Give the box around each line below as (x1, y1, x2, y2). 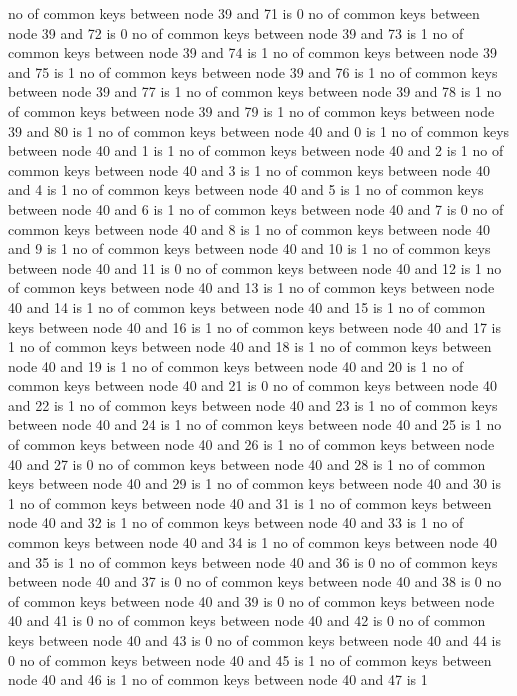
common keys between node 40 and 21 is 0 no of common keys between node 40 (8, 375, 497, 396)
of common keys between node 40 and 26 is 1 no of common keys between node (8, 434, 495, 455)
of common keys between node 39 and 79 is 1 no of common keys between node (8, 100, 495, 121)
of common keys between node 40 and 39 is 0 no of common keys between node (8, 590, 495, 611)
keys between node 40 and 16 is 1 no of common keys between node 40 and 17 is (8, 316, 501, 337)
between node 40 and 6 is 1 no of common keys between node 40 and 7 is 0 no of (8, 198, 504, 219)
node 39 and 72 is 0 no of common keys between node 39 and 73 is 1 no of (8, 22, 464, 43)
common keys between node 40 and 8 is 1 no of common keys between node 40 (8, 218, 490, 239)
